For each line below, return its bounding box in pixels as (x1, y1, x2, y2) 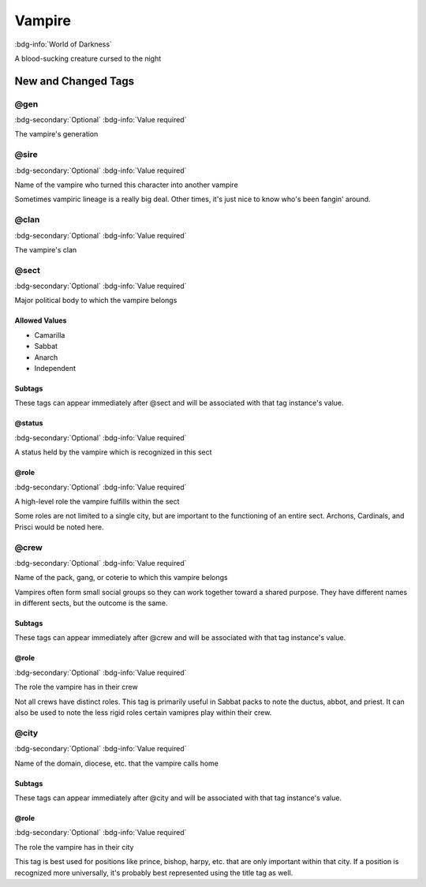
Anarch (34, 352, 58, 362)
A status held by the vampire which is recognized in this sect (14, 447, 212, 457)
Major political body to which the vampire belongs (14, 296, 177, 305)
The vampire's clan (14, 245, 77, 254)
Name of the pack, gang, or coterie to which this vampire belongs (14, 573, 228, 582)
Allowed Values (14, 316, 67, 325)
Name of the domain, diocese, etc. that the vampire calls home (14, 758, 219, 768)
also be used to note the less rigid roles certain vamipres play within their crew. (14, 708, 272, 717)
